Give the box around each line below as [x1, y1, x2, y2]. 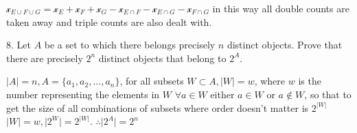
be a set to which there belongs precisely [44, 38, 216, 52]
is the [298, 74, 321, 88]
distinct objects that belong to [98, 50, 227, 65]
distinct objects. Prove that [227, 38, 343, 52]
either [210, 87, 235, 101]
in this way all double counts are [212, 1, 349, 15]
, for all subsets [119, 74, 184, 88]
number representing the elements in [6, 87, 160, 101]
